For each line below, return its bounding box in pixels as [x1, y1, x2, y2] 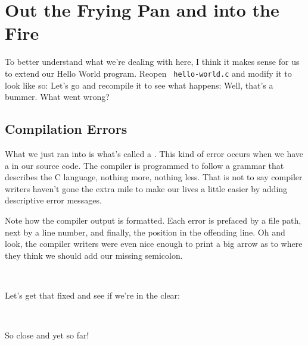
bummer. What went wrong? [5, 90, 110, 103]
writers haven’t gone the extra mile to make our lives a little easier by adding [5, 182, 288, 195]
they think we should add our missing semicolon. [5, 249, 183, 261]
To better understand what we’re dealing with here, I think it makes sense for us [5, 55, 300, 68]
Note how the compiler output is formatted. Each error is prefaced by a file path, [5, 214, 301, 226]
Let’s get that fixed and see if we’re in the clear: [5, 288, 180, 301]
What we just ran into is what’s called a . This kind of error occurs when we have [5, 147, 304, 159]
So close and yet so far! [5, 329, 89, 341]
